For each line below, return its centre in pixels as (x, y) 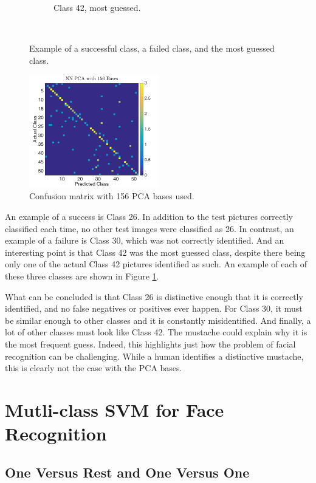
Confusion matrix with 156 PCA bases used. (112, 196)
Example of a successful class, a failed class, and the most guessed (152, 48)
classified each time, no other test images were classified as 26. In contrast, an (149, 228)
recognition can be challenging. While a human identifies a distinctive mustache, (154, 356)
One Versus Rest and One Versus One (127, 472)
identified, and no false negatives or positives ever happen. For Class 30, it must (154, 308)
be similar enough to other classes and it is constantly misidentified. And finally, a (158, 320)
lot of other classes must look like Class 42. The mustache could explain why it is (156, 332)
